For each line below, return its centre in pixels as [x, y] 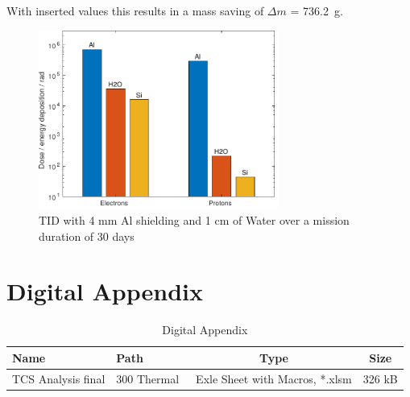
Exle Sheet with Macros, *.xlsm [274, 378]
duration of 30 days [87, 236]
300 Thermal [148, 378]
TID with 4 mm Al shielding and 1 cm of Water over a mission [194, 219]
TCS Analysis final [59, 378]
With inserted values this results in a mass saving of [135, 10]
